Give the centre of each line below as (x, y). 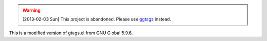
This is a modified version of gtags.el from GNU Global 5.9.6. (71, 33)
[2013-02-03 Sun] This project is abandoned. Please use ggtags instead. (97, 19)
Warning (31, 10)
